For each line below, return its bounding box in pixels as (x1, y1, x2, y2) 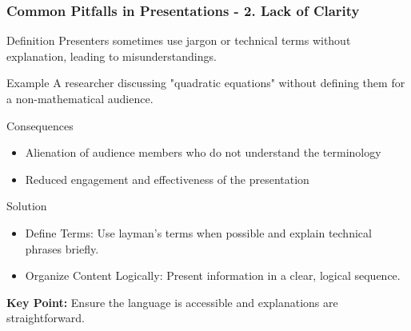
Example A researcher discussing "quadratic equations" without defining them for (6, 74, 405, 91)
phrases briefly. (25, 240, 99, 257)
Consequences (6, 117, 74, 134)
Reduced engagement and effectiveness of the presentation (25, 170, 309, 187)
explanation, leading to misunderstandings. (6, 47, 217, 64)
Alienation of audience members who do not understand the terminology (25, 144, 381, 161)
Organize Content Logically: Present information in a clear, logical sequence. (25, 267, 401, 284)
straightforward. (6, 309, 85, 326)
